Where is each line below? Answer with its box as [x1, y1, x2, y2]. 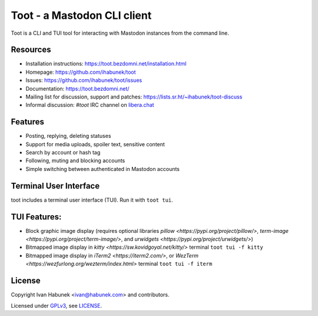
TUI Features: [11, 212, 62, 222]
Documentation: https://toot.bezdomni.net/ [25, 85, 130, 92]
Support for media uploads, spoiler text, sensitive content [25, 140, 165, 147]
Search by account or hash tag [25, 149, 101, 156]
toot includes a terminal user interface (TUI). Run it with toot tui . [11, 196, 173, 203]
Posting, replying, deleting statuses [25, 133, 111, 140]
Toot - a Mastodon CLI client [11, 9, 152, 22]
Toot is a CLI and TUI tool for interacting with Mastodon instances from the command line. [11, 29, 229, 37]
